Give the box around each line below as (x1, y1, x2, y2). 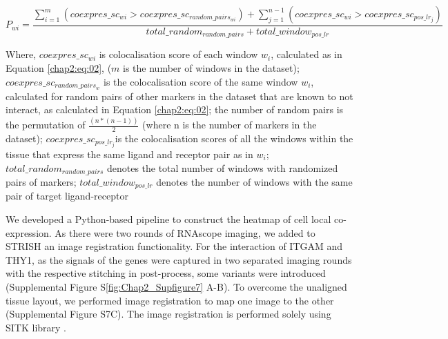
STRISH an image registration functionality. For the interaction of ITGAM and (6, 239, 343, 253)
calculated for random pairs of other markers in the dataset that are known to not (6, 88, 353, 103)
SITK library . (6, 320, 67, 334)
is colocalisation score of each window (99, 47, 258, 61)
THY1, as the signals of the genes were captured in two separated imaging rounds (6, 252, 352, 267)
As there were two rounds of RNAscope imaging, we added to (55, 225, 315, 240)
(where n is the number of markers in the (142, 117, 317, 132)
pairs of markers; (6, 175, 77, 188)
